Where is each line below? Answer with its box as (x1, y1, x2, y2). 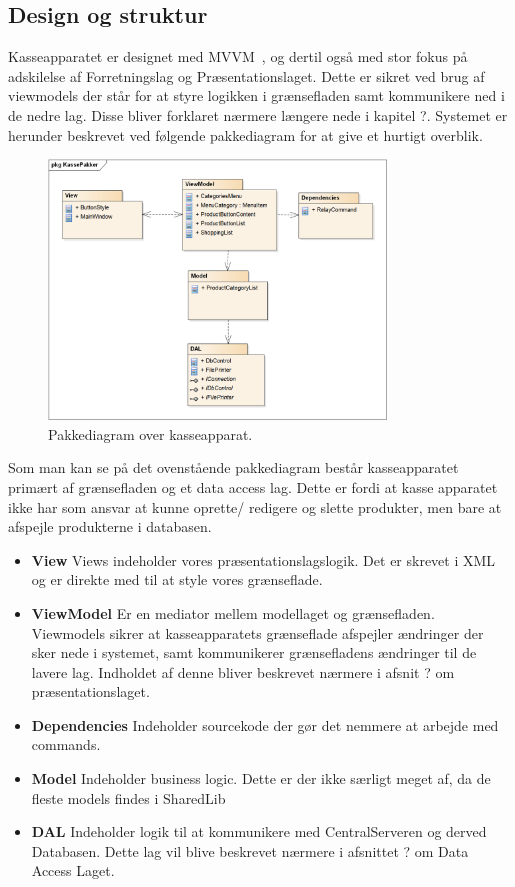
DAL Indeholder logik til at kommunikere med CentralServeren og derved (31, 821, 487, 842)
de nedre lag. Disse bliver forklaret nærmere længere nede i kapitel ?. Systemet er (8, 104, 508, 125)
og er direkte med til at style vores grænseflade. (31, 569, 323, 590)
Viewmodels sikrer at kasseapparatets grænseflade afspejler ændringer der (31, 622, 484, 643)
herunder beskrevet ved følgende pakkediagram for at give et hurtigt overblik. (8, 124, 483, 145)
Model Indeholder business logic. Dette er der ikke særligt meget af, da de (31, 768, 491, 789)
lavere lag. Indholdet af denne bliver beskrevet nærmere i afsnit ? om (31, 661, 455, 682)
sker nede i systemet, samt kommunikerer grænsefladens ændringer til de (31, 642, 477, 663)
